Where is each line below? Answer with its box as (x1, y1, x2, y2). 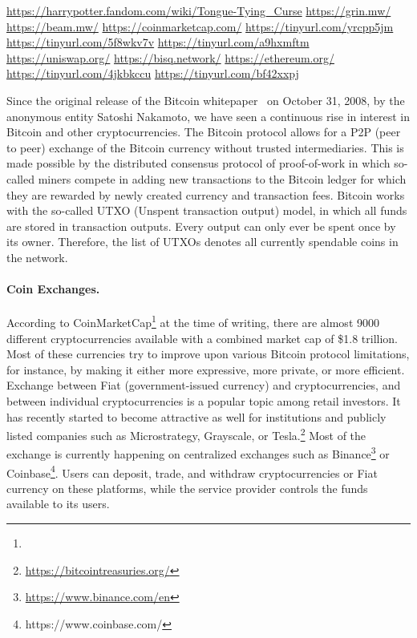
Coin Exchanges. (6, 281, 100, 297)
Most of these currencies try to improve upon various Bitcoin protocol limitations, (6, 345, 410, 362)
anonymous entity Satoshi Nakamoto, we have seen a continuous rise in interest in (6, 107, 410, 124)
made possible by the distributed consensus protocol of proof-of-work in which (6, 155, 391, 172)
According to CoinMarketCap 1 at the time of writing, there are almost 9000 (6, 312, 379, 330)
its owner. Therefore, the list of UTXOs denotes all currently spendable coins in (6, 233, 399, 250)
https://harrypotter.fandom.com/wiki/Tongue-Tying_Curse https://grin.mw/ (6, 2, 391, 18)
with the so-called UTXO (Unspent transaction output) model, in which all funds (6, 202, 407, 219)
